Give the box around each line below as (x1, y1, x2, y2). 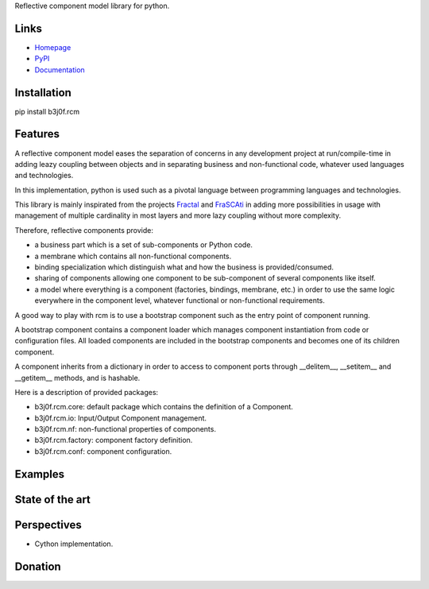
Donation (14, 560, 61, 573)
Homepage (34, 42, 71, 52)
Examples (14, 467, 65, 481)
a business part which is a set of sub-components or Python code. (34, 240, 253, 250)
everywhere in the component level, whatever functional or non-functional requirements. (34, 296, 326, 305)
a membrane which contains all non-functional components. (34, 251, 232, 261)
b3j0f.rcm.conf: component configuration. (34, 446, 172, 456)
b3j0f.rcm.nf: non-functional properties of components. (34, 424, 216, 434)
